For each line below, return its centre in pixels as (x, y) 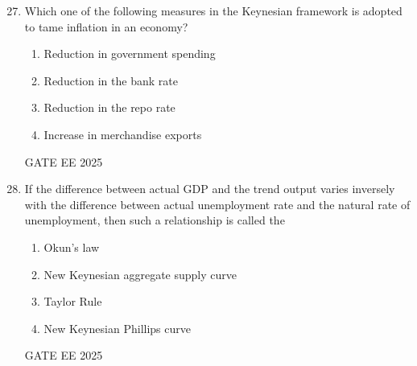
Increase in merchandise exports (123, 134)
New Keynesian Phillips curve (117, 328)
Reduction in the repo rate (109, 107)
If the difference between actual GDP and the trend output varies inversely (210, 189)
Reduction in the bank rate (111, 80)
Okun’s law (72, 247)
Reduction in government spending (130, 53)
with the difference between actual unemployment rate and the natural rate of (217, 204)
